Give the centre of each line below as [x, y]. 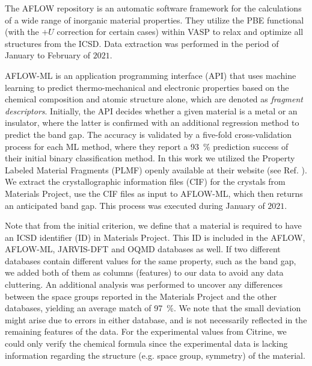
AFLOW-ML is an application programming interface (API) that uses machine [151, 75]
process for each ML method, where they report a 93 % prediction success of [147, 146]
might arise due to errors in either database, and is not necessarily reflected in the [156, 319]
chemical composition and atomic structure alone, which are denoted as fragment [154, 99]
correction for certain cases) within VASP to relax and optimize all [180, 32]
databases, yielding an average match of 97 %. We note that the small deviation [153, 308]
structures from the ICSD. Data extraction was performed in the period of [142, 43]
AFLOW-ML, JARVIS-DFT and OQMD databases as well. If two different [143, 249]
